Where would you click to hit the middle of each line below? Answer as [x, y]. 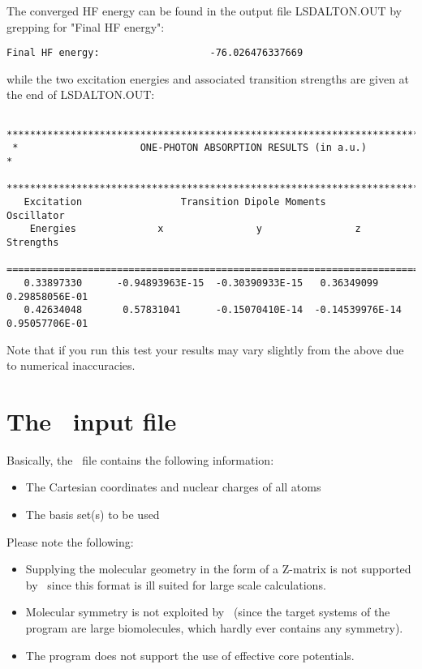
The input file [92, 420]
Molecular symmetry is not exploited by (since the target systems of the [208, 612]
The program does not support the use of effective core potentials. [190, 655]
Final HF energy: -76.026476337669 [155, 53]
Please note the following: [70, 541]
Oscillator [36, 215]
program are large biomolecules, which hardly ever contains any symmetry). [214, 628]
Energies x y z [195, 229]
